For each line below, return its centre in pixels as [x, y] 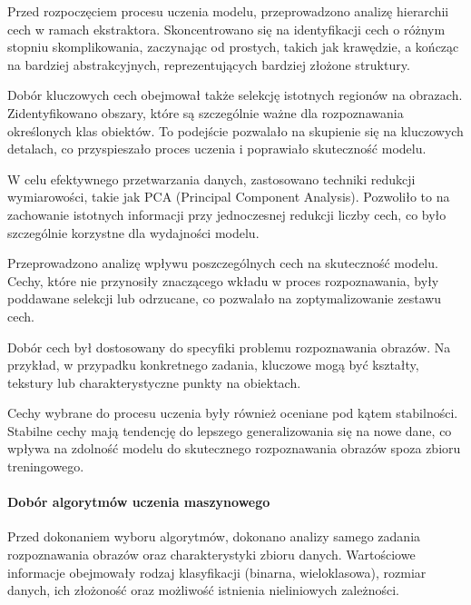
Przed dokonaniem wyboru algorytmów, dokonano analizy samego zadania [214, 536]
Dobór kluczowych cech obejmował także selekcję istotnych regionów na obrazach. [235, 95]
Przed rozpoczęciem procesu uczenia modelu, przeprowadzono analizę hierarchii [228, 11]
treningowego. [46, 466]
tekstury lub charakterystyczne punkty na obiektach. [154, 382]
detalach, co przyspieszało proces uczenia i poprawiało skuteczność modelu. [217, 149]
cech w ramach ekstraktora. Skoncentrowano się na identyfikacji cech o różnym [226, 29]
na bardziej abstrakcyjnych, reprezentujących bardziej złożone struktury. [209, 64]
